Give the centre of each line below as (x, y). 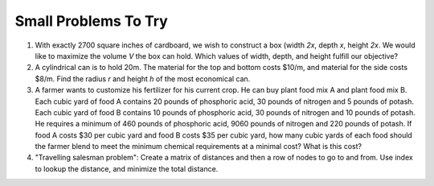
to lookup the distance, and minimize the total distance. (127, 168)
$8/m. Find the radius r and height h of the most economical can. (143, 79)
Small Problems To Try (91, 21)
